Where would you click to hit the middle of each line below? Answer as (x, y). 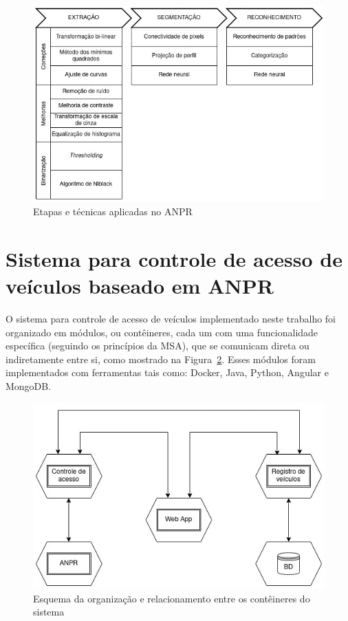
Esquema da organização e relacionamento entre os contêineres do (172, 598)
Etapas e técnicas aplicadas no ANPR (113, 211)
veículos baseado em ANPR (140, 285)
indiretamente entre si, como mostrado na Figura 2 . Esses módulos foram (161, 359)
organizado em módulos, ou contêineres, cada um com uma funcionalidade (162, 332)
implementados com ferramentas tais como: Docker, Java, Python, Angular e (167, 372)
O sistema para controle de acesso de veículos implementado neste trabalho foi (171, 318)
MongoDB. (29, 385)
